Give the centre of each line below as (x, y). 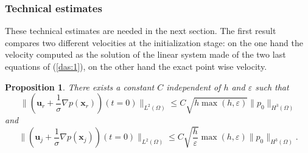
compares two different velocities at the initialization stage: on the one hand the (154, 42)
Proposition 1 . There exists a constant (80, 87)
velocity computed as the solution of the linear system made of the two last (145, 54)
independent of (194, 87)
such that (272, 87)
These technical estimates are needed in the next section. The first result (141, 31)
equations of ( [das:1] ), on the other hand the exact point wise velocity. (136, 66)
